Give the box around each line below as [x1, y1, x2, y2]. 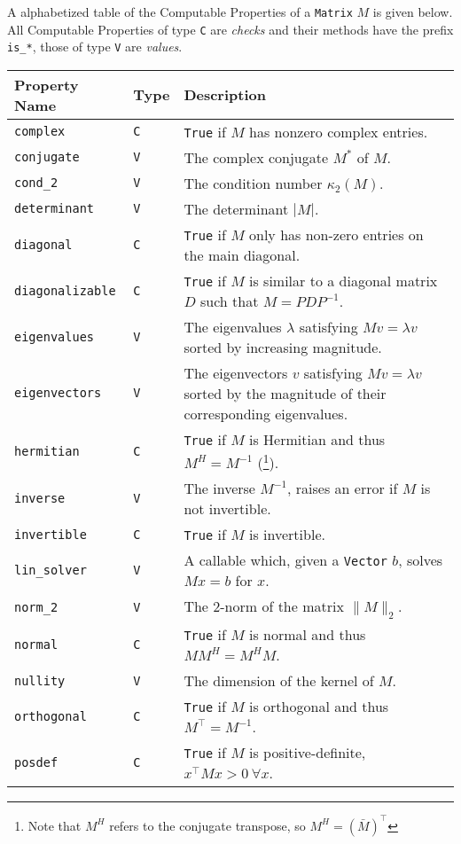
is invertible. [249, 524, 325, 545]
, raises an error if [287, 478, 398, 499]
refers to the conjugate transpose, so [109, 816, 306, 834]
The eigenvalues [184, 316, 282, 337]
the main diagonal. [184, 244, 301, 265]
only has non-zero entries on [249, 223, 424, 245]
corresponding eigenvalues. [184, 402, 348, 424]
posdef [14, 755, 59, 770]
